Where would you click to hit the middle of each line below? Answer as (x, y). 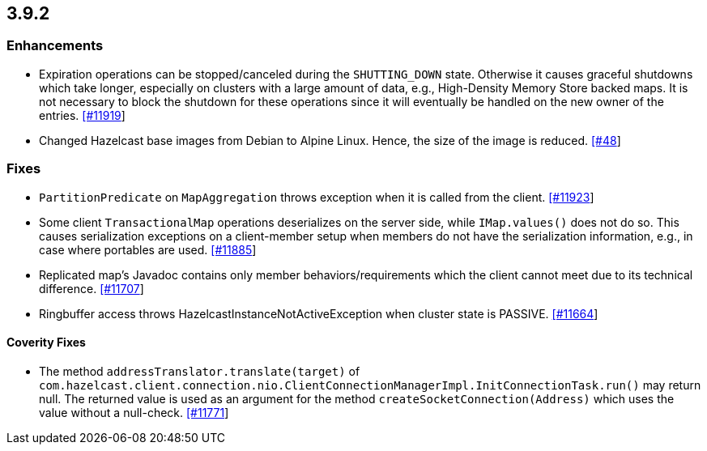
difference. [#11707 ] (92, 288)
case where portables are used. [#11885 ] (148, 249)
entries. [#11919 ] (82, 115)
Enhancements (55, 46)
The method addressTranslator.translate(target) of (200, 371)
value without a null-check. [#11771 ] (134, 412)
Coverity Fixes (46, 343)
